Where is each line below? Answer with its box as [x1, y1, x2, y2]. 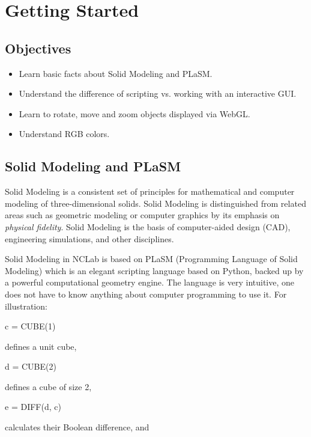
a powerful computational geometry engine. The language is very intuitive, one [5, 276, 295, 289]
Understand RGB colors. [19, 127, 110, 140]
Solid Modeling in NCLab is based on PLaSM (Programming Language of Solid [5, 252, 298, 265]
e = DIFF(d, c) [5, 400, 61, 413]
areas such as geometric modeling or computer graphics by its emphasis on [5, 209, 280, 221]
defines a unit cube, [5, 340, 77, 352]
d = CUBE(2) [5, 360, 56, 373]
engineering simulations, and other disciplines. [5, 232, 174, 245]
